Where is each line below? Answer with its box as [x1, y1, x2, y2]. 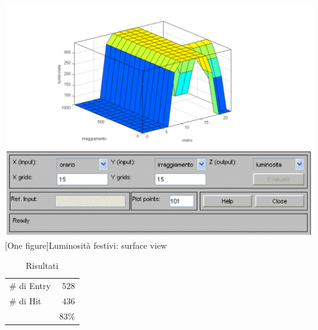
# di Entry [9, 279, 51, 292]
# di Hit [9, 294, 42, 307]
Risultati [26, 259, 59, 272]
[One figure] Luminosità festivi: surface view [5, 238, 167, 251]
